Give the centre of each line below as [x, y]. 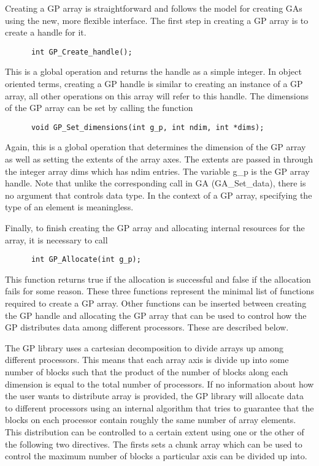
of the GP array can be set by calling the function [99, 108]
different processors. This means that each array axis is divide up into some [147, 360]
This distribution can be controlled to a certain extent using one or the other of [155, 432]
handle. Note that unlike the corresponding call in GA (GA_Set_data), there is [156, 183]
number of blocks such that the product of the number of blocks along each [147, 372]
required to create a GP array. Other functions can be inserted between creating [156, 303]
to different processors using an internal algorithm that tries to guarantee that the [159, 407]
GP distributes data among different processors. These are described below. [147, 327]
